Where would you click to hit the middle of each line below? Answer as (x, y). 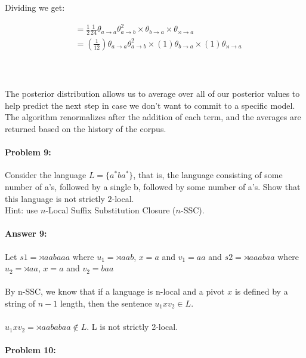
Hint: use (21, 210)
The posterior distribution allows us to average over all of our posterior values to (152, 94)
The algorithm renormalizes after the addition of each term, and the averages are (153, 117)
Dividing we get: (35, 7)
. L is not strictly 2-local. (132, 327)
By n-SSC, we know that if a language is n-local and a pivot (115, 291)
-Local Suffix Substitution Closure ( (111, 210)
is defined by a (261, 291)
